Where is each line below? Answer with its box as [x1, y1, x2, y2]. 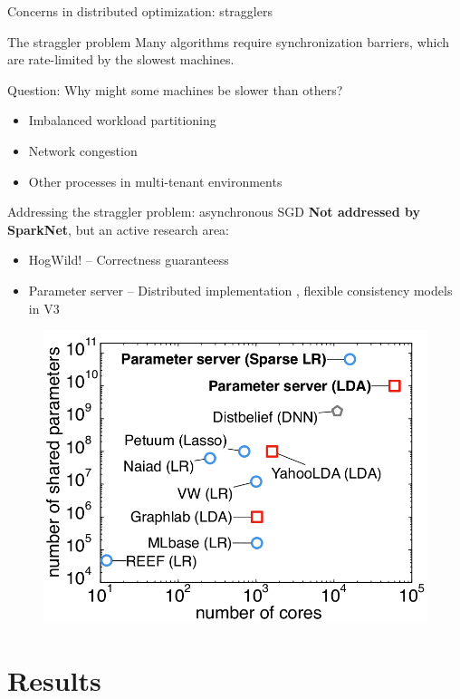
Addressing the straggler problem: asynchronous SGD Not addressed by [7, 202, 421, 221]
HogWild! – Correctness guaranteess [28, 250, 229, 269]
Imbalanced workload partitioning [28, 111, 216, 130]
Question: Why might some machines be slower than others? [7, 80, 343, 99]
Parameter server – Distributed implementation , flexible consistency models [28, 280, 453, 299]
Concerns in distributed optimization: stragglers [7, 2, 273, 20]
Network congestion [28, 141, 138, 160]
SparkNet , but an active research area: [7, 219, 229, 238]
